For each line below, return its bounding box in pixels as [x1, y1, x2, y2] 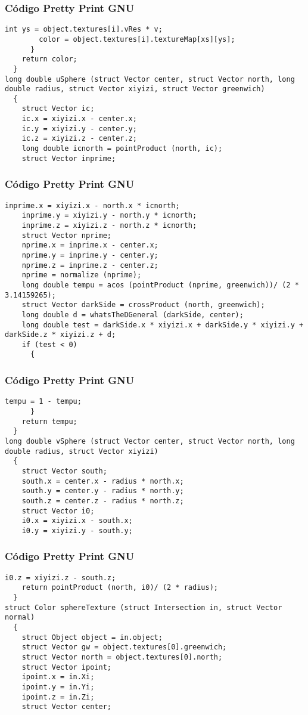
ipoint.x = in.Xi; [21, 673, 95, 682]
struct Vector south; [21, 466, 107, 475]
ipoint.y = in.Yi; [21, 682, 95, 691]
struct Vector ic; [21, 104, 95, 113]
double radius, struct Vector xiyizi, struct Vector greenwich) [5, 85, 265, 94]
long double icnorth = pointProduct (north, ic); [21, 144, 223, 153]
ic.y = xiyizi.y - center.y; [21, 124, 137, 133]
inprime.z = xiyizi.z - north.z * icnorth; [21, 221, 197, 230]
